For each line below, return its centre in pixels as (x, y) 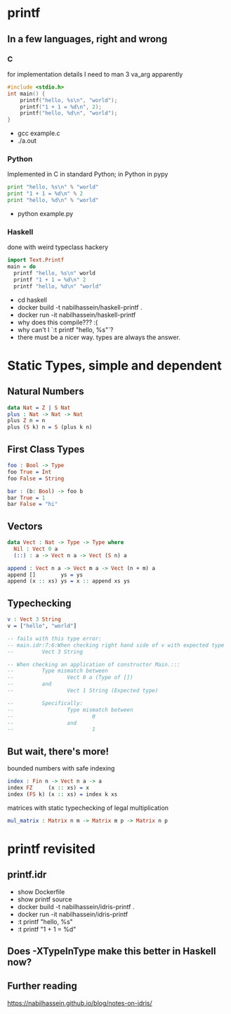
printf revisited (52, 849)
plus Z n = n (26, 421)
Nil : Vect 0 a (36, 549)
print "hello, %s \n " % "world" (53, 187)
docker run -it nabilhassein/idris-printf (73, 914)
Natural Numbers (46, 392)
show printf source (45, 899)
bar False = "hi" (33, 505)
